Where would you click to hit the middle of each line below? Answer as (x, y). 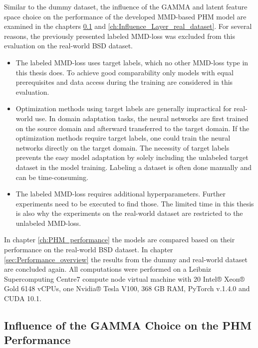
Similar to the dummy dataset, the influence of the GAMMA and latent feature (126, 6)
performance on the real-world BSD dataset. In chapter (89, 250)
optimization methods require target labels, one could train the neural (123, 138)
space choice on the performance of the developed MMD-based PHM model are (125, 16)
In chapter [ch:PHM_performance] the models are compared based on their (120, 240)
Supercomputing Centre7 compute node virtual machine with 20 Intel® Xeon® (125, 278)
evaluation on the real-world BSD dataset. (68, 46)
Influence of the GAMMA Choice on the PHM (128, 325)
